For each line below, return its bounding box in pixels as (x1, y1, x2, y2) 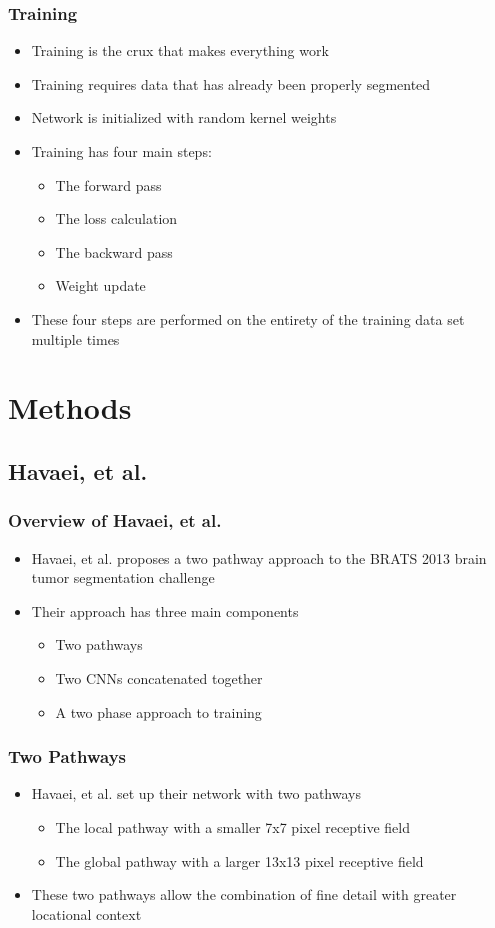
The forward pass (55, 174, 162, 195)
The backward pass (55, 241, 173, 262)
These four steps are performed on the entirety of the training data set (31, 308, 465, 329)
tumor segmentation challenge (31, 567, 215, 588)
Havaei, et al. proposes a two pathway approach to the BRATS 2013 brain (31, 547, 487, 568)
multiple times (31, 328, 120, 349)
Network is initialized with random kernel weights (31, 107, 337, 128)
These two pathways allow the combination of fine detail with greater (31, 884, 457, 905)
